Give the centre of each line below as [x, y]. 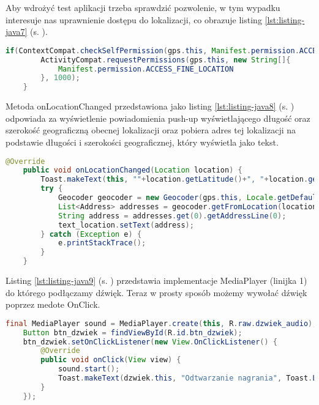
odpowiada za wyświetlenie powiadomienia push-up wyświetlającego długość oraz [158, 118]
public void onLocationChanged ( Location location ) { [133, 170]
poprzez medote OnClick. [53, 304]
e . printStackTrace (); [102, 243]
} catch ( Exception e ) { [91, 234]
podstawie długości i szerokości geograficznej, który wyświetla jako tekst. [142, 142]
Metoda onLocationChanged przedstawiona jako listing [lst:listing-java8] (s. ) [150, 106]
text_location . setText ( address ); [126, 225]
